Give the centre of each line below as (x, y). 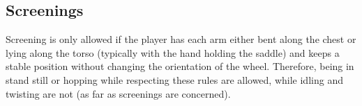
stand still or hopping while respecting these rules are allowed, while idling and (174, 79)
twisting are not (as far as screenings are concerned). (118, 93)
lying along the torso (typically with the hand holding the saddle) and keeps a (173, 52)
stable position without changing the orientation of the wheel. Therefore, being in (180, 66)
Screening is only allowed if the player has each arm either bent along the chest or (181, 39)
